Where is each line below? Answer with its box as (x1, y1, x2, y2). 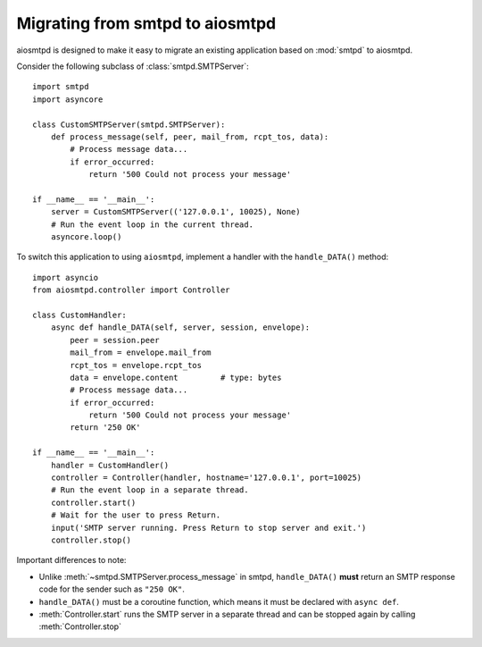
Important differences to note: (16, 555, 127, 566)
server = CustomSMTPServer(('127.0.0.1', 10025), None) (50, 206, 301, 217)
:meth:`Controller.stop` (38, 621, 122, 632)
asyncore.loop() (50, 232, 122, 242)
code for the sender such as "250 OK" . (38, 584, 185, 594)
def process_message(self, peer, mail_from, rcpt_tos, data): (50, 131, 329, 142)
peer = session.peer (70, 335, 160, 345)
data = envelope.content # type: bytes (70, 372, 282, 382)
